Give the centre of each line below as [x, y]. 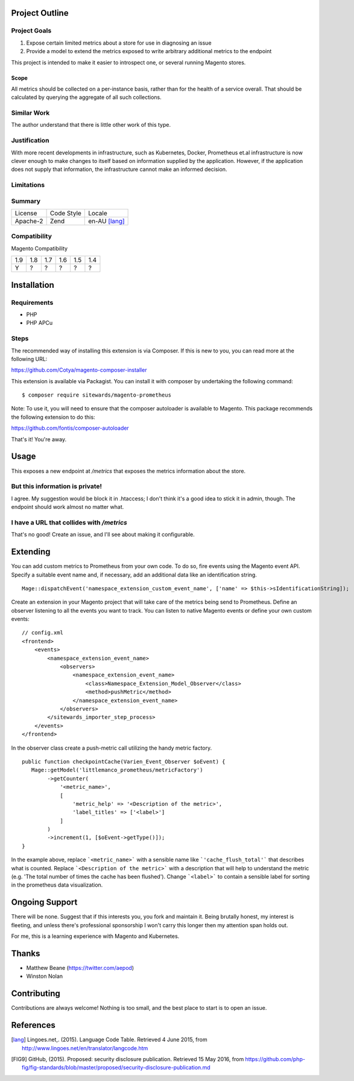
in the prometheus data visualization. [57, 885]
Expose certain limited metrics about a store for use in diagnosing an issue [119, 43]
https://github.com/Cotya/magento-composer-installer [79, 370]
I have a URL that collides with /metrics [69, 522]
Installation [33, 285]
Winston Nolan [45, 976]
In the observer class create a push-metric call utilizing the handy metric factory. [112, 748]
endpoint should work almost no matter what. [68, 507]
